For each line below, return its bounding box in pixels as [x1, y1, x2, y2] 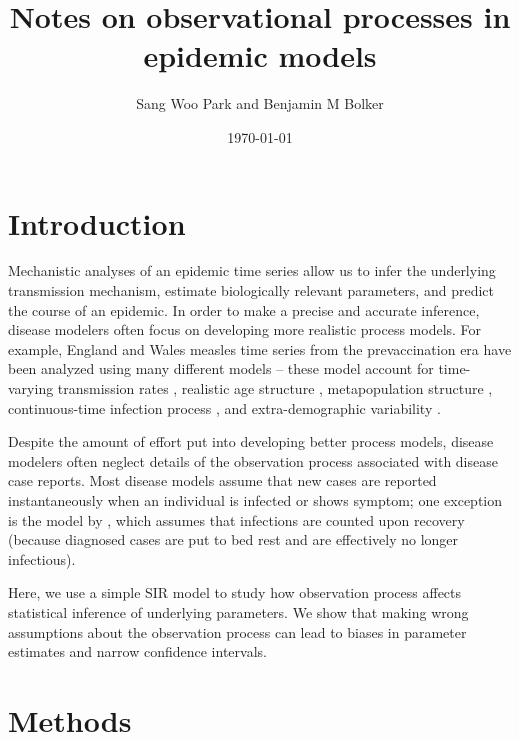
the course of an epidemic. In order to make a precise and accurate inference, [8, 299, 480, 320]
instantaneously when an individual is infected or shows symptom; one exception [8, 489, 503, 510]
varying [8, 378, 54, 398]
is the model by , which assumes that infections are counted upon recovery [8, 509, 465, 530]
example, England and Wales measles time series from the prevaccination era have [8, 338, 512, 359]
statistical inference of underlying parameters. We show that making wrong [8, 601, 469, 622]
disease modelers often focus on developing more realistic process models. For [8, 319, 482, 340]
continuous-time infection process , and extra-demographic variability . [8, 397, 441, 418]
